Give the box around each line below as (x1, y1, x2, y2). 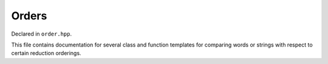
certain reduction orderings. (11, 50, 81, 57)
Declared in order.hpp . (11, 30, 72, 37)
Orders (11, 9, 47, 22)
